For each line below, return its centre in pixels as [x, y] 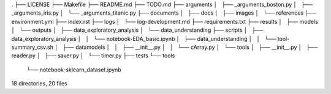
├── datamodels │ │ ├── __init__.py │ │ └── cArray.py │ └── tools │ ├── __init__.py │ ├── [190, 47]
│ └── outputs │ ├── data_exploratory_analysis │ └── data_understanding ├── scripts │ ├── [137, 30]
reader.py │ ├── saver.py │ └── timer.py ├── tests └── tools [93, 56]
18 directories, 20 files [39, 84]
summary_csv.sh [32, 47]
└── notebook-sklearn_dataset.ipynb [74, 70]
